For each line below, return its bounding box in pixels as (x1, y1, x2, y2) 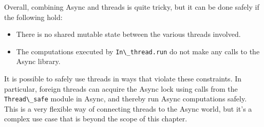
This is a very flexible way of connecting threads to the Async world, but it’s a (4, 103, 252, 114)
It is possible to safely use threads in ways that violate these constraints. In (4, 73, 242, 84)
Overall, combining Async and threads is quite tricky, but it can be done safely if (4, 2, 259, 12)
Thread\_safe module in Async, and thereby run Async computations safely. (4, 93, 247, 104)
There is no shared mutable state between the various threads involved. (16, 29, 241, 39)
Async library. (16, 56, 61, 67)
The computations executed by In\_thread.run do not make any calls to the (16, 46, 260, 56)
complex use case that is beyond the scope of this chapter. (4, 113, 187, 124)
